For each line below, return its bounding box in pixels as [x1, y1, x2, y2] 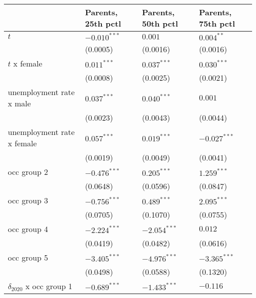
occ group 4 [8, 223, 48, 234]
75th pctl [199, 18, 235, 29]
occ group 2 [8, 166, 48, 177]
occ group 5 [8, 252, 48, 263]
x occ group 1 [25, 280, 72, 292]
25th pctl [85, 18, 121, 29]
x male [8, 98, 31, 109]
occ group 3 [8, 195, 48, 206]
